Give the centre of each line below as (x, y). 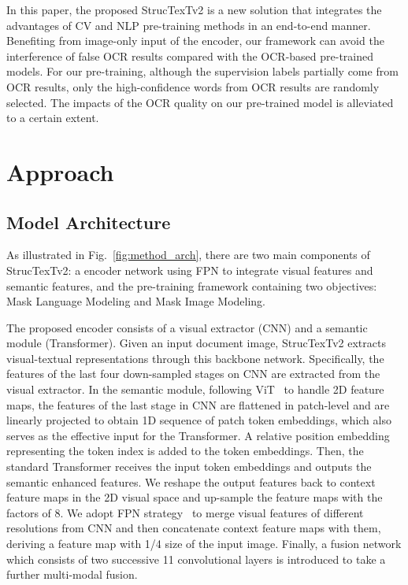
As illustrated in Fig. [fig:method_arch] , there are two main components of (188, 255)
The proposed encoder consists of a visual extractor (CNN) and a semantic (187, 327)
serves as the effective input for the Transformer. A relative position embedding (198, 435)
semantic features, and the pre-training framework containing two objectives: (192, 285)
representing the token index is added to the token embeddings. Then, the (185, 451)
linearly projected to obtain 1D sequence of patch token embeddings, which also (199, 420)
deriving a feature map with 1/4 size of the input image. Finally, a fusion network (204, 544)
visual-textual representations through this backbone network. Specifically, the (195, 358)
